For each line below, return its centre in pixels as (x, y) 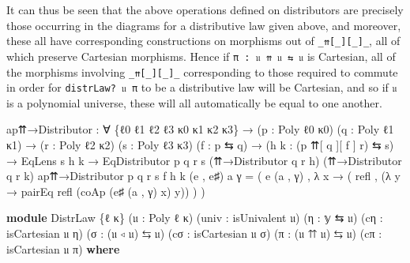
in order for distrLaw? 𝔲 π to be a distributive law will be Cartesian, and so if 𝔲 (202, 87)
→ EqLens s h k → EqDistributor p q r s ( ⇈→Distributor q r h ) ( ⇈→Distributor (204, 160)
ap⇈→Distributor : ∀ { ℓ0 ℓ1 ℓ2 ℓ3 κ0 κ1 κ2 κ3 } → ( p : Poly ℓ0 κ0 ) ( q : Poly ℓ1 (200, 129)
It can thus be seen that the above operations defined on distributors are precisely (205, 9)
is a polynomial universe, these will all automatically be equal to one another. (194, 102)
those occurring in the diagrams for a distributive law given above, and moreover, (204, 25)
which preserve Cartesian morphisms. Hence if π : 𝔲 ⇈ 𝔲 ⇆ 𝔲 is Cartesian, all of (201, 56)
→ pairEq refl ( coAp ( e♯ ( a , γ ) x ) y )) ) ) (106, 191)
